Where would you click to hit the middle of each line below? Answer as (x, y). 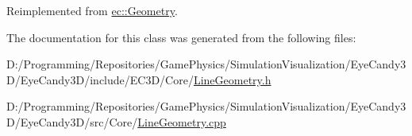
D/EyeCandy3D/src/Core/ (72, 121)
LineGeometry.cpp (182, 121)
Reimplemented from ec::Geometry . (92, 10)
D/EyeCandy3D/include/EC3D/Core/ (100, 79)
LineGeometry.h (232, 79)
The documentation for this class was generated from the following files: (181, 37)
